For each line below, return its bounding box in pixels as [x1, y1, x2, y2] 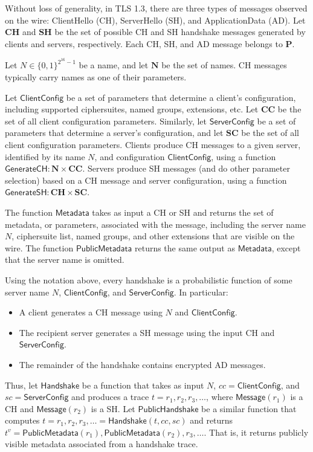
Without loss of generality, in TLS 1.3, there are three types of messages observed [5, 2, 308, 14]
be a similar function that [201, 402, 297, 415]
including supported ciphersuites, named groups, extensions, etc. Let [5, 103, 259, 115]
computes [5, 414, 40, 427]
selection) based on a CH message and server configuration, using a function [5, 173, 287, 186]
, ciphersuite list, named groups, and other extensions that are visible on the [11, 230, 295, 242]
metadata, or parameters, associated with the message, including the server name [5, 218, 306, 230]
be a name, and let [79, 59, 149, 71]
